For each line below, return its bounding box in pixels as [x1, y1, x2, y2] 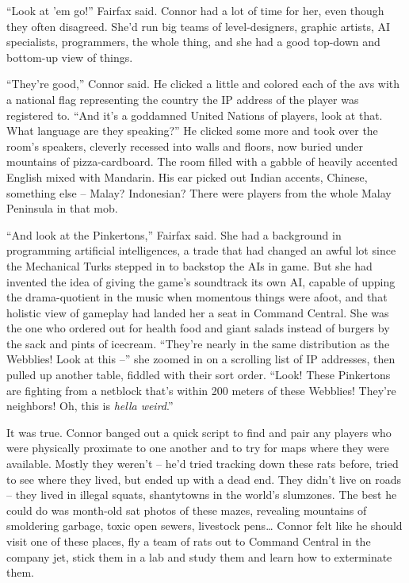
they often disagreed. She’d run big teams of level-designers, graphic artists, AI [6, 17, 391, 34]
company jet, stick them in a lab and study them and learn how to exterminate [6, 548, 392, 565]
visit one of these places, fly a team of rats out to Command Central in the [6, 533, 371, 549]
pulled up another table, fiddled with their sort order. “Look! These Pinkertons [6, 366, 391, 383]
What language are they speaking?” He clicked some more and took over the [6, 122, 378, 139]
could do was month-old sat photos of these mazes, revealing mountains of [6, 501, 367, 518]
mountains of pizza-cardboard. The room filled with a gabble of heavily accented [6, 153, 398, 170]
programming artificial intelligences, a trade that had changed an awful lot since [6, 242, 396, 259]
